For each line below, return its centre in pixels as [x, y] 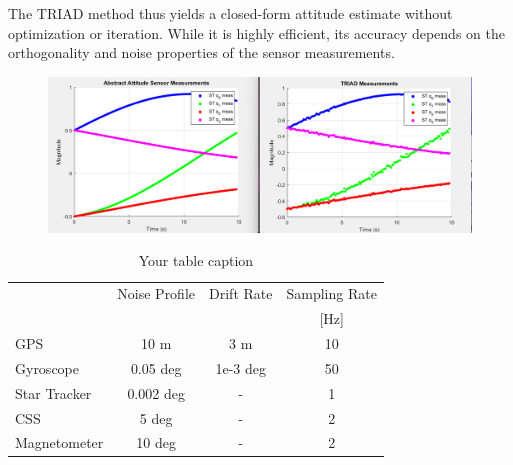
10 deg [156, 442]
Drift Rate [241, 293]
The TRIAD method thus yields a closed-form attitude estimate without [230, 13]
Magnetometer [59, 442]
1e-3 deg [240, 367]
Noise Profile [156, 293]
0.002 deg [156, 392]
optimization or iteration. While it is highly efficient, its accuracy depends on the [256, 32]
